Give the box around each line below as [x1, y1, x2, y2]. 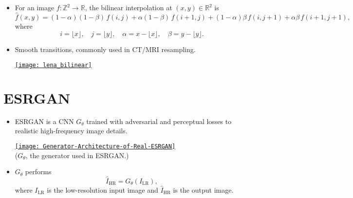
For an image [15, 2, 55, 12]
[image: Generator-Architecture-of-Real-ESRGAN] [15, 143, 176, 150]
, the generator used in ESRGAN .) [25, 150, 129, 160]
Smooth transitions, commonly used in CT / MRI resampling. [15, 44, 196, 54]
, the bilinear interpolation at [85, 2, 172, 12]
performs [25, 166, 52, 177]
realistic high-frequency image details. [15, 126, 128, 136]
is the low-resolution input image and [47, 185, 158, 195]
